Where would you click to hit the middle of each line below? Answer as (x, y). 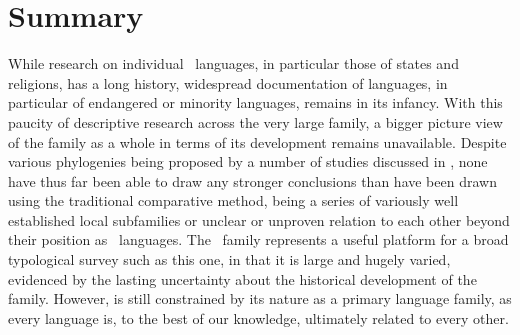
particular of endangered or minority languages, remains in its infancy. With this (255, 102)
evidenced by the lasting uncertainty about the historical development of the (242, 278)
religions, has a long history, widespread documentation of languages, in (228, 82)
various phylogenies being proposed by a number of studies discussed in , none (248, 161)
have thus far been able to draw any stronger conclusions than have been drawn (252, 180)
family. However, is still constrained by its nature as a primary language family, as (260, 298)
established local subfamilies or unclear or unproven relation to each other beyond (259, 219)
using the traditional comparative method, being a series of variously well (233, 200)
